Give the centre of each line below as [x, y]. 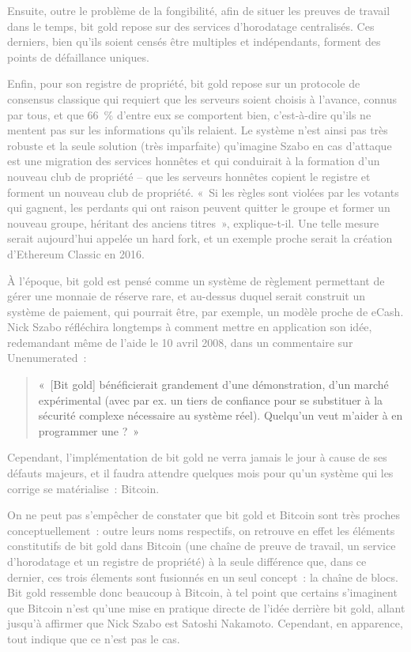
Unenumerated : [47, 358]
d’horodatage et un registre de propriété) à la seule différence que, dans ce [187, 561]
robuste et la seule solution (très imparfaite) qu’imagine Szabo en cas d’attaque [200, 145]
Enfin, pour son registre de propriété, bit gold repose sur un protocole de [184, 83]
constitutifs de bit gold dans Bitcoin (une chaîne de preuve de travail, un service [202, 546]
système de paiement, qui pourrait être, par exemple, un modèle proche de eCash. [205, 311]
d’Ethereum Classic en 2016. [76, 253]
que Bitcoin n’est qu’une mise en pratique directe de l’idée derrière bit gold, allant [206, 607]
